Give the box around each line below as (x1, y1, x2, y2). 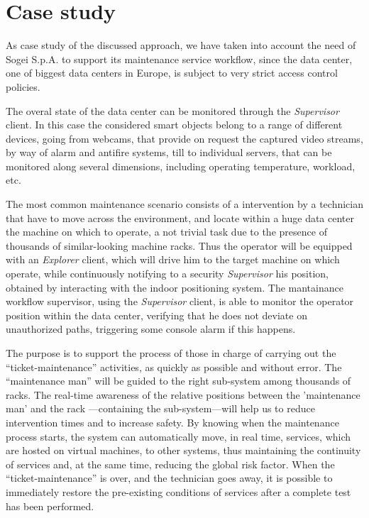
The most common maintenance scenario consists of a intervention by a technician (6, 197, 364, 211)
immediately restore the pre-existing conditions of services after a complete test (6, 484, 351, 499)
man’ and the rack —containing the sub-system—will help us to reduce (6, 401, 315, 416)
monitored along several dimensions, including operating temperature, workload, (6, 158, 356, 173)
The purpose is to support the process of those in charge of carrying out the (6, 346, 336, 360)
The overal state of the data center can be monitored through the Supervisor (6, 103, 339, 118)
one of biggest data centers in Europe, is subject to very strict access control (6, 65, 338, 80)
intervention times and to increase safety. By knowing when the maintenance (6, 414, 339, 429)
